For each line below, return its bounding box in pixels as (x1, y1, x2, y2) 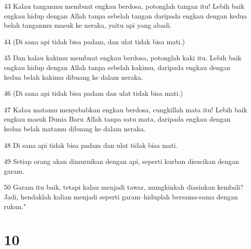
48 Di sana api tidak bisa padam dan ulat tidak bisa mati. (4, 140, 178, 150)
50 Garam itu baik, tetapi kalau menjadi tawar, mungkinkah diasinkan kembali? (4, 182, 244, 192)
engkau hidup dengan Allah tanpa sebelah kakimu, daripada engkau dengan (4, 62, 231, 72)
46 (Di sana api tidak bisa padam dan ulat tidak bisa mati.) (4, 88, 183, 98)
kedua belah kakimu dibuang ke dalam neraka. (4, 71, 143, 82)
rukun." (4, 201, 26, 211)
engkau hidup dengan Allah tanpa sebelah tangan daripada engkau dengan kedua (4, 10, 247, 20)
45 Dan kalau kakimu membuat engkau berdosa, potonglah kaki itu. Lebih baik (4, 53, 242, 63)
